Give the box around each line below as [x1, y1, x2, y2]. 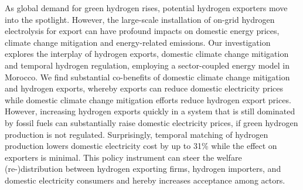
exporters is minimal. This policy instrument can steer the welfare [5, 151, 242, 163]
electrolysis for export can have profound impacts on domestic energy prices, [5, 25, 280, 37]
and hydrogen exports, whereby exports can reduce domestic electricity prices [5, 82, 284, 94]
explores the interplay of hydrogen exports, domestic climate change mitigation [5, 48, 289, 60]
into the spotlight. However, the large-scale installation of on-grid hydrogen [5, 13, 275, 25]
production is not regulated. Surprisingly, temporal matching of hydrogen [5, 128, 268, 140]
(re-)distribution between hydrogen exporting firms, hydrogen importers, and [5, 162, 281, 175]
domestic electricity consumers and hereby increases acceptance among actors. [5, 174, 285, 186]
